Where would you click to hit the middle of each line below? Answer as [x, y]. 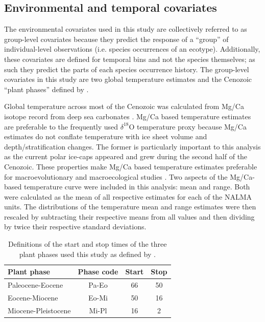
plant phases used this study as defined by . [87, 254]
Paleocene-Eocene [35, 285]
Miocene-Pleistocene [39, 310]
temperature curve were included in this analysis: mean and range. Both [137, 187]
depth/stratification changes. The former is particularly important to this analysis [132, 146]
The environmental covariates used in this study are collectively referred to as [126, 29]
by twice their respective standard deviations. [75, 227]
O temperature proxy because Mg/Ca [188, 126]
